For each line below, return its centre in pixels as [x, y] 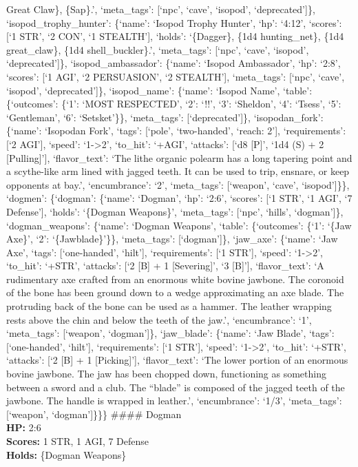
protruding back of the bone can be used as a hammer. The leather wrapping [169, 306]
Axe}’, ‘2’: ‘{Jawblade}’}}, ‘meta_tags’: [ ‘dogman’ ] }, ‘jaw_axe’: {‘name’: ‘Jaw [172, 239]
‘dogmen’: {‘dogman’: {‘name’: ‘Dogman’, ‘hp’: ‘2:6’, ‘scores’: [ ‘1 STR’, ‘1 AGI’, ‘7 [179, 198]
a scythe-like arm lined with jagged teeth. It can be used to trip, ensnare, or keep [178, 171]
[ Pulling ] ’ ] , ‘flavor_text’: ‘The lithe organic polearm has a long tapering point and [179, 157]
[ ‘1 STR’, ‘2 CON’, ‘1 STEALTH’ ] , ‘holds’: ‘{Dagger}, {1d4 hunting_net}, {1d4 [175, 36]
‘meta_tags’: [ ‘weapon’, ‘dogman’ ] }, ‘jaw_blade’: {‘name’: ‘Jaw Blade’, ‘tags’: [170, 333]
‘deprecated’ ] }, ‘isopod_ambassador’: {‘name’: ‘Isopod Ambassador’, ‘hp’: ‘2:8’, [173, 63]
